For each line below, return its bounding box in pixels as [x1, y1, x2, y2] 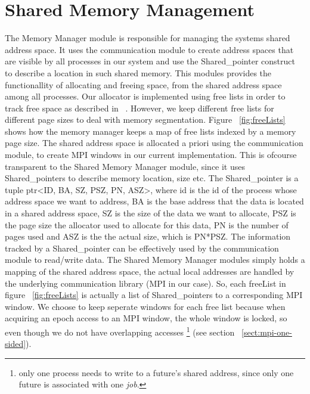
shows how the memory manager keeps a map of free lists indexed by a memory [5, 125, 296, 137]
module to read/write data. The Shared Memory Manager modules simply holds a [5, 253, 305, 266]
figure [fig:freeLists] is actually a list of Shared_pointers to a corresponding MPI [5, 288, 303, 301]
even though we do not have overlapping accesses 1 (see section [5, 324, 235, 338]
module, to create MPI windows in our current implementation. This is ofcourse [5, 148, 297, 161]
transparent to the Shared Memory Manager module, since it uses [5, 160, 246, 172]
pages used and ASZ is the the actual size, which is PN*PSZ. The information [5, 230, 291, 243]
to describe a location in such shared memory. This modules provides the [5, 66, 272, 79]
